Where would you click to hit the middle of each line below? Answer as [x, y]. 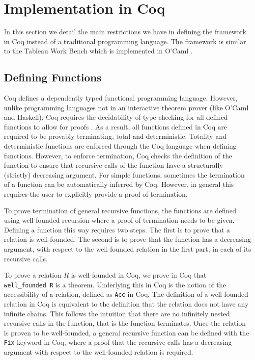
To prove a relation [33, 275]
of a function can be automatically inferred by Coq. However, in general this [119, 184]
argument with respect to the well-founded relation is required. [99, 352]
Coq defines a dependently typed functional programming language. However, [121, 98]
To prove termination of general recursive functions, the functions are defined [120, 210]
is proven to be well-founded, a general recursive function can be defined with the [127, 332]
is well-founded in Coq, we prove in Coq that [139, 275]
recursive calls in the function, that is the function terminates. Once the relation [125, 323]
